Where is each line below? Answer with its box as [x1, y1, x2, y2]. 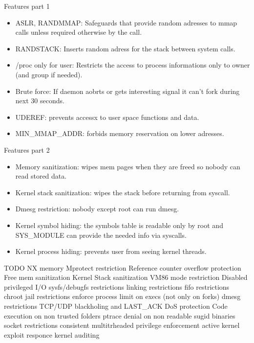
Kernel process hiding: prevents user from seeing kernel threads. [15, 246, 207, 256]
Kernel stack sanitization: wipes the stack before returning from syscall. [15, 187, 230, 197]
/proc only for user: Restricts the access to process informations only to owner [15, 60, 250, 70]
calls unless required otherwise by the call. [15, 27, 142, 37]
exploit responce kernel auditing [4, 329, 100, 340]
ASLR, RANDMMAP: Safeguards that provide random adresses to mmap [15, 17, 237, 27]
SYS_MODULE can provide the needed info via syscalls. [15, 229, 187, 240]
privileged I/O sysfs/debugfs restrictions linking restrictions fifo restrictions [4, 281, 230, 292]
